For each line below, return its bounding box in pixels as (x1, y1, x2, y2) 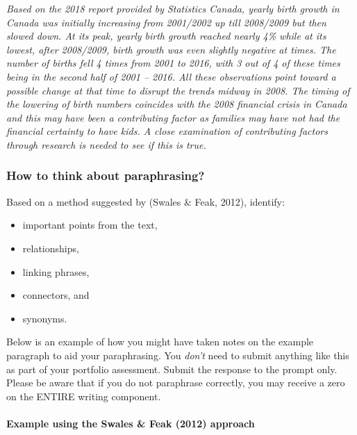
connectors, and (22, 288, 90, 302)
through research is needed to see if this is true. (6, 137, 206, 151)
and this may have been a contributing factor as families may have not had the (6, 110, 340, 124)
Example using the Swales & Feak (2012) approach (6, 416, 255, 430)
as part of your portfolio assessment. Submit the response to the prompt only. (6, 361, 338, 376)
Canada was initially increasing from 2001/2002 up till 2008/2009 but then (6, 15, 326, 29)
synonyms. (22, 311, 67, 325)
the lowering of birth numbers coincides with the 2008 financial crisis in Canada (6, 97, 347, 111)
